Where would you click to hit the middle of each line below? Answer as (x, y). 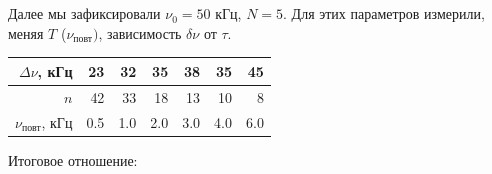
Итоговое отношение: (73, 159)
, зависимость (140, 32)
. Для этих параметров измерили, (384, 13)
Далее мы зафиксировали (84, 13)
